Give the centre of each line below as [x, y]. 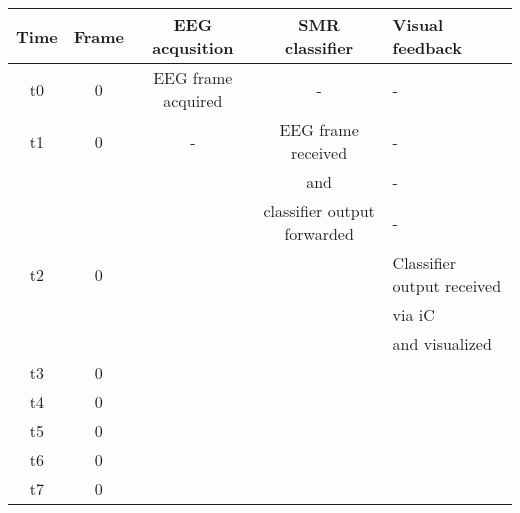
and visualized [442, 343]
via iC [413, 314]
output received [447, 285]
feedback [427, 47]
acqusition [193, 47]
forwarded [319, 233]
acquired [193, 100]
